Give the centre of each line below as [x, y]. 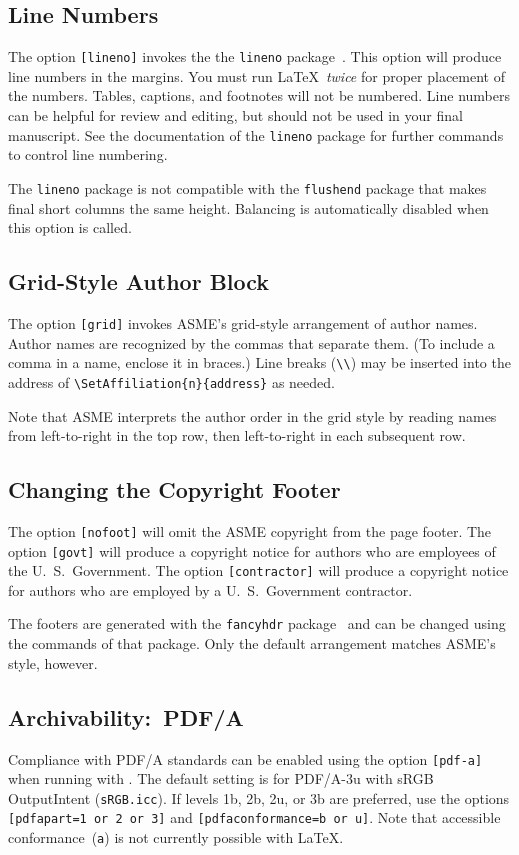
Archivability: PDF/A [126, 716]
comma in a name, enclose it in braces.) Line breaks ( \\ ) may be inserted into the [259, 362]
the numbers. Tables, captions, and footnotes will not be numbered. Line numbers [259, 95]
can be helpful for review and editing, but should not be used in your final [235, 115]
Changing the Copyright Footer [174, 489]
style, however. [53, 662]
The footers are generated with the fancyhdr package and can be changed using [257, 623]
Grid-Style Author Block [139, 281]
